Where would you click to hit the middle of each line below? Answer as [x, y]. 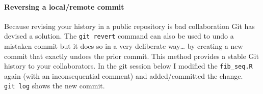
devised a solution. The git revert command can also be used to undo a [119, 36]
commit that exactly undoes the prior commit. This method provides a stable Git [131, 56]
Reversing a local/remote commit [64, 6]
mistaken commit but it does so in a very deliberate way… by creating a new [124, 46]
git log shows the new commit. [55, 86]
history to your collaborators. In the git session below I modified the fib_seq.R [128, 66]
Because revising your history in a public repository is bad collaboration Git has [129, 26]
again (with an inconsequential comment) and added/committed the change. [124, 75]
